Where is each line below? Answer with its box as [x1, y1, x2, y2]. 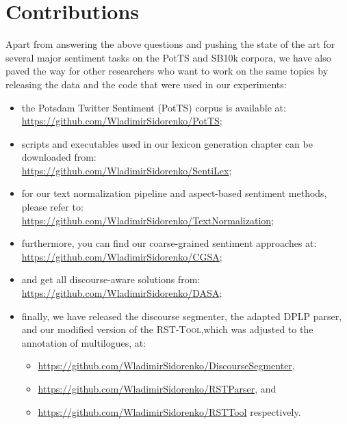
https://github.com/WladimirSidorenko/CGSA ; [21, 249, 222, 263]
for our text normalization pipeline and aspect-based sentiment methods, [21, 186, 327, 200]
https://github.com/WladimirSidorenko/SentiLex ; [21, 163, 232, 177]
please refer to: [21, 200, 83, 214]
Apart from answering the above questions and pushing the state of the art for [5, 37, 335, 51]
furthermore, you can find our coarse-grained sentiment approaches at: [21, 236, 317, 250]
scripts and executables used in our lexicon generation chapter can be [21, 136, 313, 150]
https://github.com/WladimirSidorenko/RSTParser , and [38, 382, 277, 395]
